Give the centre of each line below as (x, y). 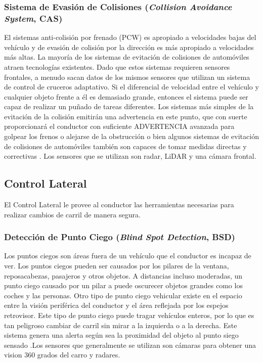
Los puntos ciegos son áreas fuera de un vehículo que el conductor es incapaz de (128, 256)
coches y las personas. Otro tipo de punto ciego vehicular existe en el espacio (123, 295)
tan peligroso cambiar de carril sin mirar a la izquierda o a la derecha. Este (121, 325)
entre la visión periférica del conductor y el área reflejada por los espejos (116, 305)
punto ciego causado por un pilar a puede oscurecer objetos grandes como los (123, 285)
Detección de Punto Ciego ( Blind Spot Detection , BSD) (120, 237)
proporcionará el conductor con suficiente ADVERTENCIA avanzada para (119, 126)
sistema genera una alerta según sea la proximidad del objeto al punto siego (121, 335)
